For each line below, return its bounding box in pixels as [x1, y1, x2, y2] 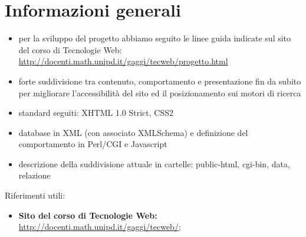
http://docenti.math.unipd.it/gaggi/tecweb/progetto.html [18, 55, 228, 67]
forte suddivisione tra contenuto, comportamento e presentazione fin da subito [18, 74, 301, 87]
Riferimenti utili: [5, 189, 65, 202]
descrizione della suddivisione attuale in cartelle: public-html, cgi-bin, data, [18, 157, 290, 170]
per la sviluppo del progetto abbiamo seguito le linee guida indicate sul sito [18, 32, 291, 44]
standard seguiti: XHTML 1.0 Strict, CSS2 [18, 106, 173, 119]
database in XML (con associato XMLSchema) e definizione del [18, 126, 248, 138]
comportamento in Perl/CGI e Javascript [18, 138, 167, 150]
